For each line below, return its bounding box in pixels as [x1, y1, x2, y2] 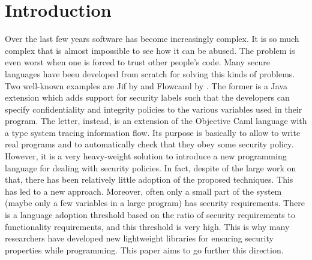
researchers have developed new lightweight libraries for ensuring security [5, 232, 274, 244]
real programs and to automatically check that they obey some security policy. [5, 138, 294, 150]
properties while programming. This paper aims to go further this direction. [5, 243, 284, 256]
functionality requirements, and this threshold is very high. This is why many [5, 220, 290, 232]
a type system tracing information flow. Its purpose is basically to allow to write [5, 126, 301, 138]
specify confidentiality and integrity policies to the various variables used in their [5, 102, 302, 115]
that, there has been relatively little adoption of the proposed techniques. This [5, 173, 293, 186]
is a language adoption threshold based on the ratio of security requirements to [5, 208, 295, 221]
